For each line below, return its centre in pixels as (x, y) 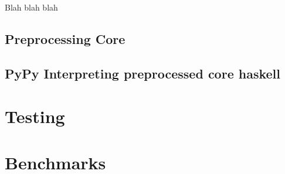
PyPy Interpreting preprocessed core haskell (142, 73)
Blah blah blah (31, 7)
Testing (35, 116)
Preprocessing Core (65, 38)
